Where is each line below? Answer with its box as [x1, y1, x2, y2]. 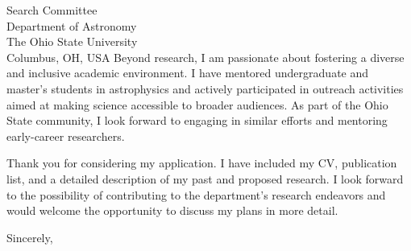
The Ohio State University [6, 33, 138, 50]
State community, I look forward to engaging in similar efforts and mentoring [6, 112, 388, 129]
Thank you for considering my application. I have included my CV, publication [6, 154, 397, 171]
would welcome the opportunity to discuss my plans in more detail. [6, 202, 338, 219]
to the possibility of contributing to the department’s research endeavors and [6, 186, 386, 203]
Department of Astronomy [6, 17, 137, 34]
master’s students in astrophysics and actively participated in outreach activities [6, 80, 404, 97]
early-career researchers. [6, 127, 125, 144]
